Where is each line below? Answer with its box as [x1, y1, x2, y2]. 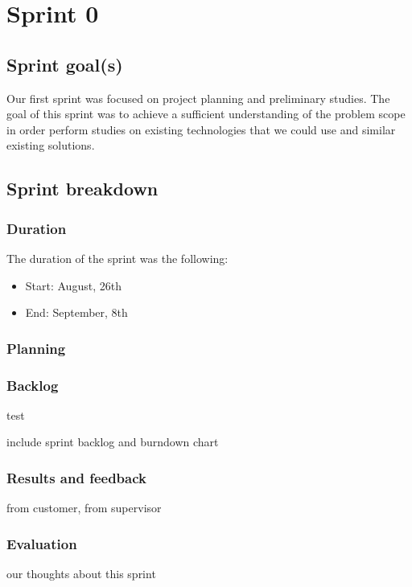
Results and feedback [6, 467, 146, 487]
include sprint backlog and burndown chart [6, 433, 219, 450]
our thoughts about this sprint [6, 565, 156, 582]
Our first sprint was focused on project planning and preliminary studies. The [6, 89, 390, 106]
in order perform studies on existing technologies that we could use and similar [6, 121, 396, 138]
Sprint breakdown [6, 176, 159, 201]
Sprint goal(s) [6, 51, 123, 76]
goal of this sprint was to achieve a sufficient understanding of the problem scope [6, 105, 406, 122]
